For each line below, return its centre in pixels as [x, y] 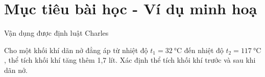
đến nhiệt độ [204, 50]
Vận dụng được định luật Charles [56, 33]
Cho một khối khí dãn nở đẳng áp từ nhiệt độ [76, 50]
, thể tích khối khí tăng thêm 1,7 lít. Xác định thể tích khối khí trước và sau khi [130, 60]
